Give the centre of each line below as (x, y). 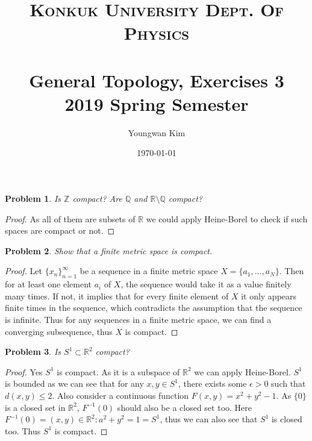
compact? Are (97, 199)
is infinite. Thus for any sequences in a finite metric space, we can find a (138, 320)
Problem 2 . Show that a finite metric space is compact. (109, 250)
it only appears (269, 296)
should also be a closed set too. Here (185, 407)
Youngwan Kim (157, 132)
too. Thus (23, 430)
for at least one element (48, 284)
